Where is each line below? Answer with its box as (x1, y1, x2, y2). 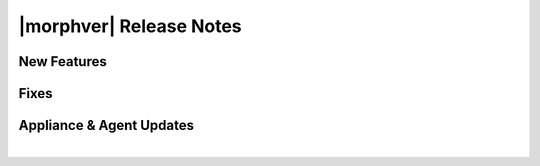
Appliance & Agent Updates (18, 117, 195, 134)
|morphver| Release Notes (18, 15, 242, 37)
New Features (18, 53, 107, 70)
